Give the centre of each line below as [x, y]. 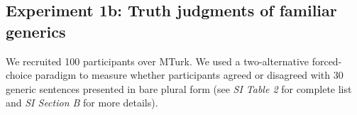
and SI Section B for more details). [82, 103]
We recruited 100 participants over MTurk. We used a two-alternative [157, 61]
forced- [327, 61]
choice [19, 75]
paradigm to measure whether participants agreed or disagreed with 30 [189, 75]
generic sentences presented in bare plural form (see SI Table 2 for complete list [179, 88]
